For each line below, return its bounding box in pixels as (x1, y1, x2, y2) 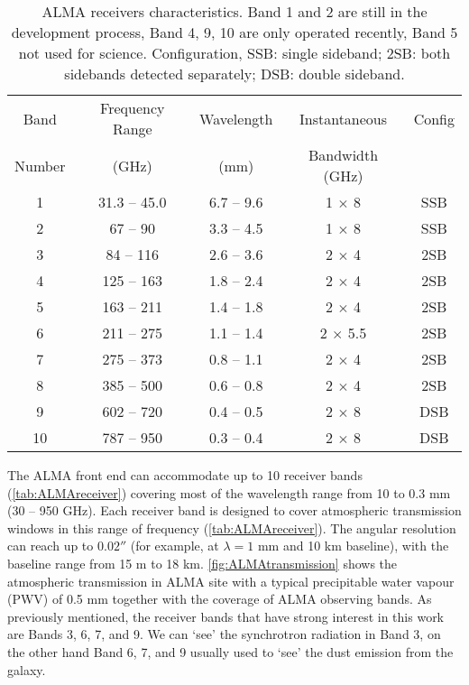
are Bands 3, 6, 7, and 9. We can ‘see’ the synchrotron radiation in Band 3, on (7, 625, 441, 643)
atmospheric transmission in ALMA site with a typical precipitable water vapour (7, 571, 455, 590)
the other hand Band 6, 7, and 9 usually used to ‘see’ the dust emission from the (7, 642, 454, 661)
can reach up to (7, 536, 94, 555)
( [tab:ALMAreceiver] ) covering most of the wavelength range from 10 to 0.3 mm (7, 483, 451, 502)
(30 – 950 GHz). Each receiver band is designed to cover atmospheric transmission (7, 501, 462, 520)
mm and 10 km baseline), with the (257, 536, 449, 555)
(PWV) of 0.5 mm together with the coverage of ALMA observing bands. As (7, 589, 432, 608)
